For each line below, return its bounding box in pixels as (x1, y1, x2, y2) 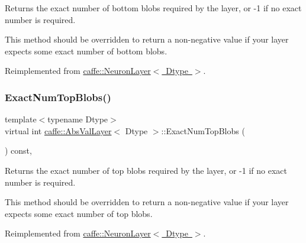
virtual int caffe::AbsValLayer (5, 124, 112, 137)
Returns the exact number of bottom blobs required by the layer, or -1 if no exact (5, 2, 302, 14)
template (5, 113, 37, 125)
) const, (5, 144, 32, 157)
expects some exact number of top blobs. (5, 207, 153, 219)
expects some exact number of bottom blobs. (5, 44, 168, 57)
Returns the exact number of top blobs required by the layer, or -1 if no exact (5, 164, 287, 176)
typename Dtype (47, 113, 108, 125)
